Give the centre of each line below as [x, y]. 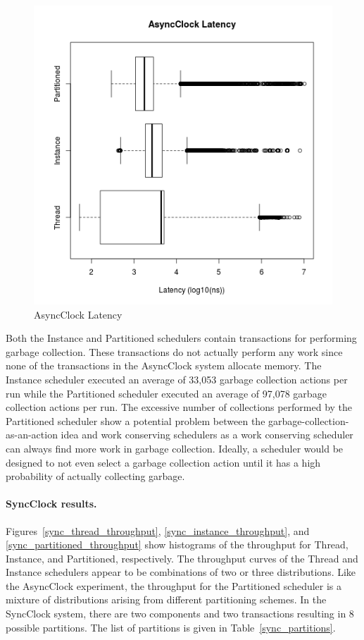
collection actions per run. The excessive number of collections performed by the [179, 407]
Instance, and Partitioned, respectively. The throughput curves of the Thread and [182, 558]
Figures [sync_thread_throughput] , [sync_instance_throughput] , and [158, 530]
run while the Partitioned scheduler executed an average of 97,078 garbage [166, 393]
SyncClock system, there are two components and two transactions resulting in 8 [180, 614]
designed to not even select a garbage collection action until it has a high [163, 462]
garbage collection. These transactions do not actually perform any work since [174, 351]
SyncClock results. [51, 504]
